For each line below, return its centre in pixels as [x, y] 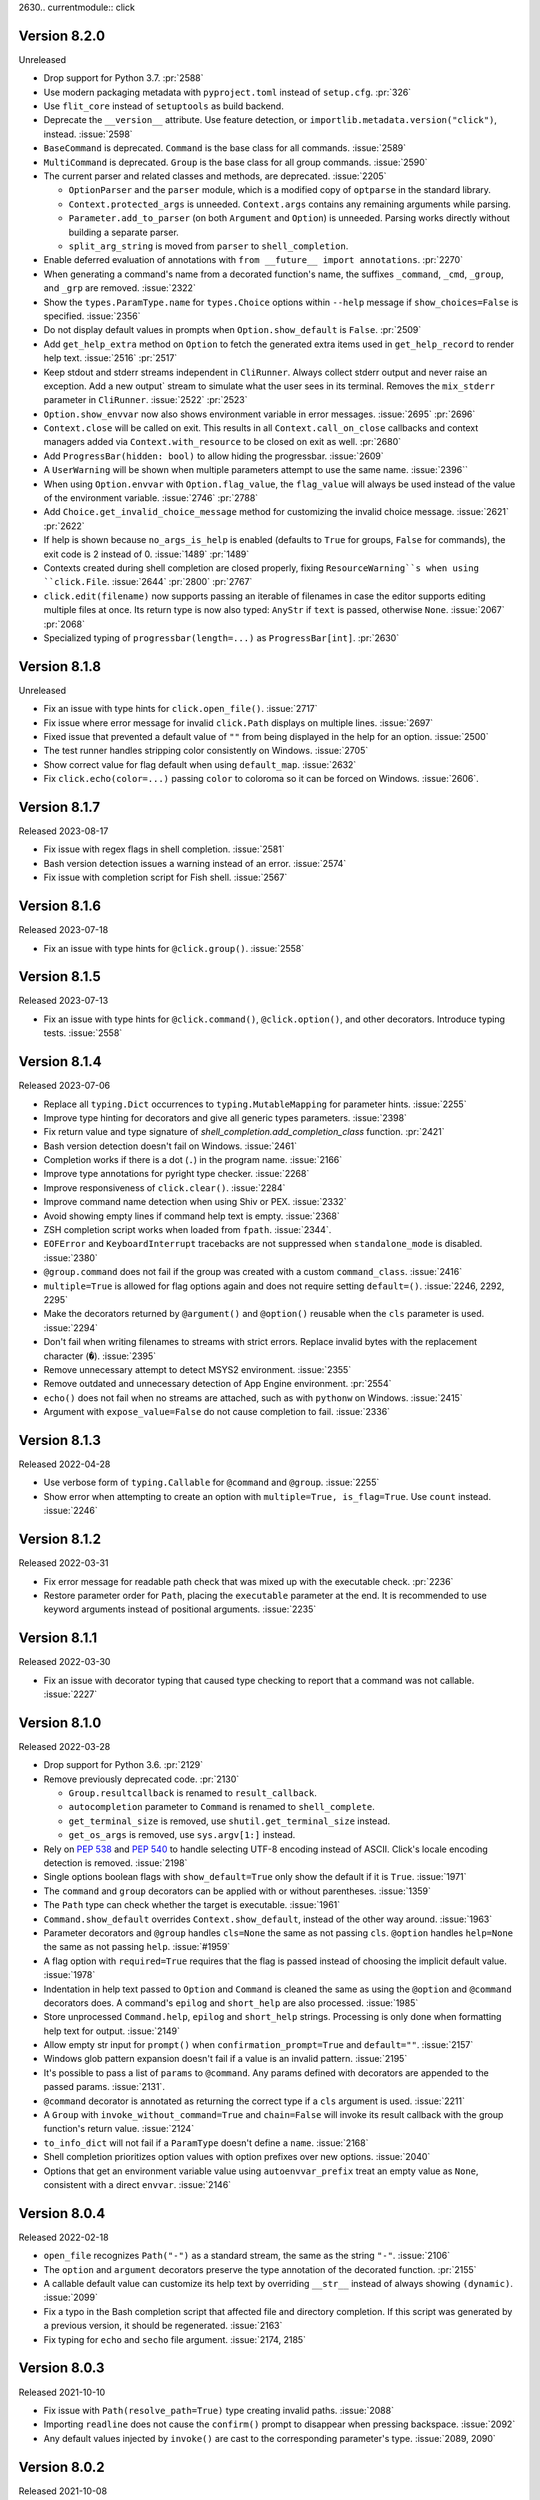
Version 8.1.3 [60, 1440]
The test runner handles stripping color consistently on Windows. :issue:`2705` [206, 751]
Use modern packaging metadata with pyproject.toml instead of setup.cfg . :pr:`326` [227, 92]
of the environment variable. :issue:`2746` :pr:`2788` [151, 498]
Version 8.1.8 [60, 666]
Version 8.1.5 [60, 976]
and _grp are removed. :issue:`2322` [120, 288]
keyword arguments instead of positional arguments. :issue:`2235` [180, 1609]
